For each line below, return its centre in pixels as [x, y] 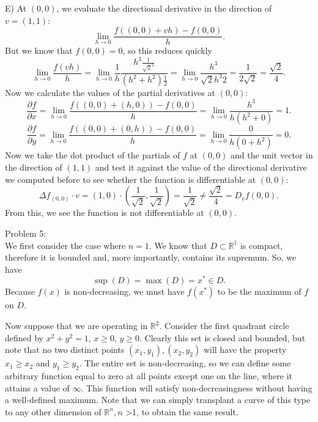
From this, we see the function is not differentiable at [105, 213]
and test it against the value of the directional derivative [201, 167]
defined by [24, 337]
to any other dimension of [53, 411]
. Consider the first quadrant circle [224, 326]
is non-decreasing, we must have [124, 291]
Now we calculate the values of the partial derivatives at [110, 93]
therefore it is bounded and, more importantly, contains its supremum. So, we [151, 257]
